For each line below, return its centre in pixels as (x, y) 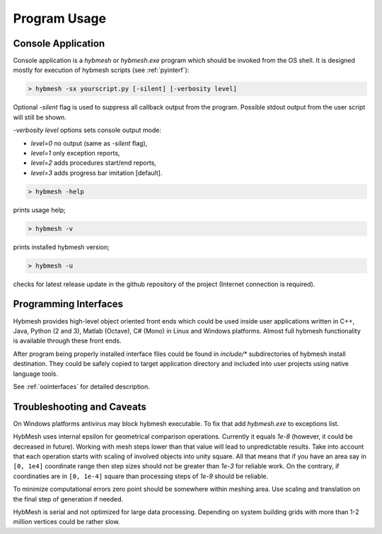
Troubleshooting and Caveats (80, 407)
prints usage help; (40, 210)
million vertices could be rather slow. (66, 522)
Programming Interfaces (68, 304)
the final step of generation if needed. (68, 499)
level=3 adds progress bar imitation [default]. (97, 172)
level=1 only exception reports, (75, 153)
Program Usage (59, 18)
